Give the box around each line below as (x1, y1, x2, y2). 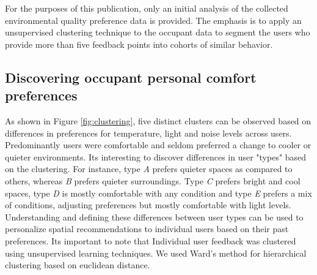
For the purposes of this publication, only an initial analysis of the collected (5, 2, 288, 14)
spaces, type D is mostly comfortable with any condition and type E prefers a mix (5, 186, 312, 199)
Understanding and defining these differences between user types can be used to (5, 210, 304, 223)
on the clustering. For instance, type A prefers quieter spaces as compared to (5, 162, 293, 175)
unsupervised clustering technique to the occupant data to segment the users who (5, 26, 310, 39)
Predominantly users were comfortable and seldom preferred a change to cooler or (5, 138, 312, 151)
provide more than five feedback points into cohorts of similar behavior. (5, 37, 273, 50)
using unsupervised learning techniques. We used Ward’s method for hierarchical (5, 246, 307, 259)
